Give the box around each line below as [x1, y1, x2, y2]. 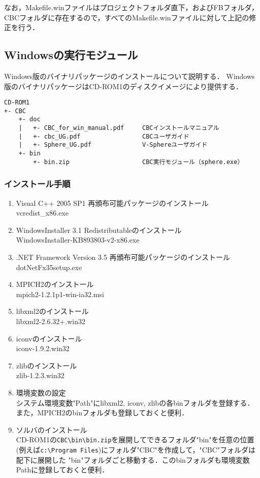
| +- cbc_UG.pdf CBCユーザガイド [18, 132, 189, 140]
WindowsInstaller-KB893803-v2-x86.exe [16, 234, 140, 245]
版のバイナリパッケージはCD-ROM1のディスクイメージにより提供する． [4, 81, 243, 91]
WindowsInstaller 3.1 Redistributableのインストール [16, 224, 182, 235]
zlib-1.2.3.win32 [16, 370, 64, 381]
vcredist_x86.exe [16, 207, 69, 218]
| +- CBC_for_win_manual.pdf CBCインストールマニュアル [18, 124, 219, 132]
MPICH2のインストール [16, 279, 94, 289]
